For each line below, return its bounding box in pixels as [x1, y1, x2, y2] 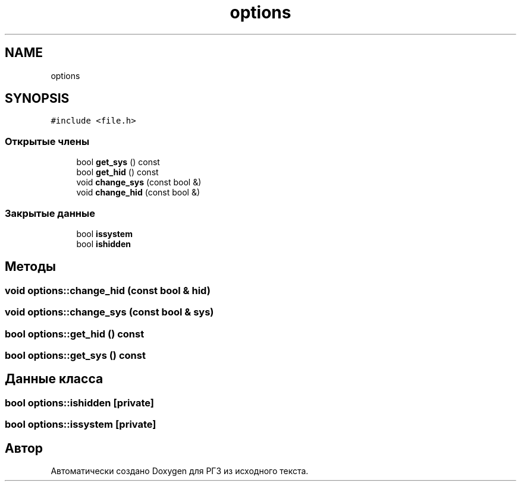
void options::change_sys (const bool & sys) [5, 306, 214, 318]
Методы [5, 259, 56, 274]
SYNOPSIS [5, 91, 70, 106]
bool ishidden [76, 238, 131, 249]
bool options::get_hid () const [5, 327, 145, 340]
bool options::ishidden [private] [5, 396, 155, 409]
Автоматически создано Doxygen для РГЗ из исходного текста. [51, 465, 309, 476]
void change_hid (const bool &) [76, 187, 200, 198]
